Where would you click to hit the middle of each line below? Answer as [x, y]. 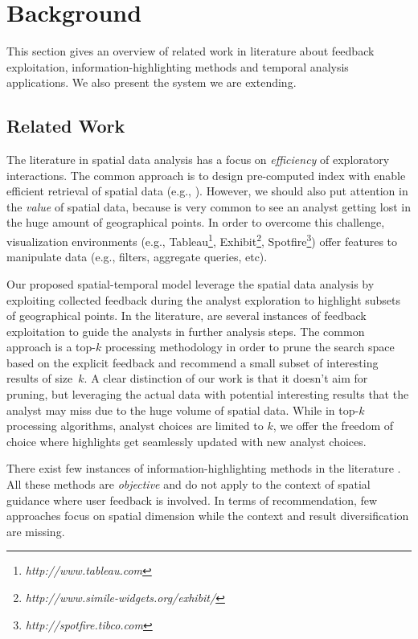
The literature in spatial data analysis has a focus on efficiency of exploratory [198, 160]
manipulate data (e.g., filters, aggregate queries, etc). [137, 257]
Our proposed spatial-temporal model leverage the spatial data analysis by [191, 283]
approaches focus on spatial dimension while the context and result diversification [208, 516]
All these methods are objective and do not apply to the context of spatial [189, 484]
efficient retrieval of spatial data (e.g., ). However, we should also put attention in [207, 191]
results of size [40, 378]
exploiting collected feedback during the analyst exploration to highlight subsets [204, 299]
